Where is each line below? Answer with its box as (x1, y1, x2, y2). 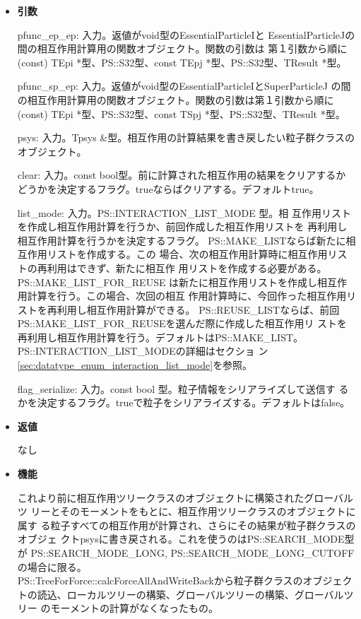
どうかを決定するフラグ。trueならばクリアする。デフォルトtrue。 (17, 181, 319, 196)
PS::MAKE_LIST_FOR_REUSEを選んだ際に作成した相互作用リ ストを (17, 316, 348, 331)
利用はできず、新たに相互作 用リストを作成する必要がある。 (47, 260, 327, 275)
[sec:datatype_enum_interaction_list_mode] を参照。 (17, 358, 253, 372)
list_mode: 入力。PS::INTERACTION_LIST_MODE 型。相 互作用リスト (17, 205, 352, 220)
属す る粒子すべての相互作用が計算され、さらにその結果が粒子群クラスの (17, 517, 356, 532)
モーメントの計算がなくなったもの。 (50, 601, 218, 615)
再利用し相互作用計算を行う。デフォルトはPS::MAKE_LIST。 (17, 329, 304, 344)
